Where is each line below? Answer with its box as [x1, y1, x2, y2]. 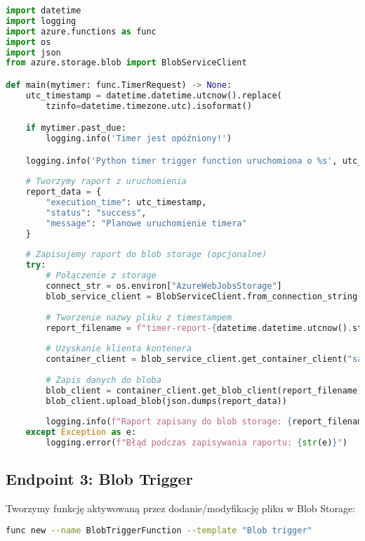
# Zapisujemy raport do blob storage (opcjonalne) [25, 249, 267, 260]
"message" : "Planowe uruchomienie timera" [46, 218, 247, 228]
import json [6, 47, 61, 58]
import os [6, 37, 51, 47]
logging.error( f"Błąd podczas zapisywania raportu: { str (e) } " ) [46, 438, 347, 448]
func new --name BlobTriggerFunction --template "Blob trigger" [6, 525, 312, 535]
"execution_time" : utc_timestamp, [46, 197, 207, 208]
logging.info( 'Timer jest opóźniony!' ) [46, 133, 232, 144]
